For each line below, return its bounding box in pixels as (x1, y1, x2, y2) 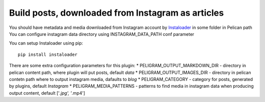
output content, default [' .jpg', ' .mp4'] (9, 90, 85, 96)
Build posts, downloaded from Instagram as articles (9, 7, 224, 18)
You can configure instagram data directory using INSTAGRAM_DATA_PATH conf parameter (9, 31, 194, 37)
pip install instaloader (18, 51, 78, 57)
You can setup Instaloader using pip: (9, 40, 83, 46)
